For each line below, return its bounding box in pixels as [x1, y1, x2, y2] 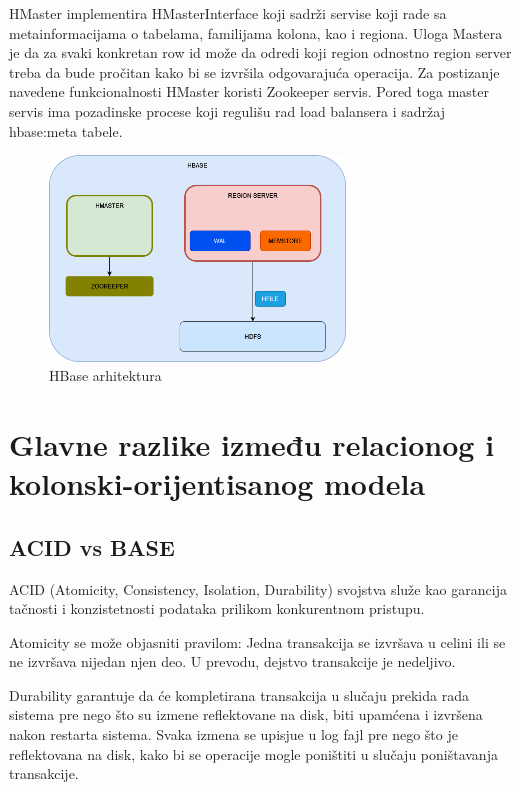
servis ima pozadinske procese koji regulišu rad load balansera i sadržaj [9, 100, 445, 121]
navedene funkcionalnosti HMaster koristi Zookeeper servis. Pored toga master [9, 81, 489, 102]
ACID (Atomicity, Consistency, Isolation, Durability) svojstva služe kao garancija [9, 578, 507, 599]
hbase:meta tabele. [9, 120, 123, 141]
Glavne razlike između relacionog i [9, 423, 495, 464]
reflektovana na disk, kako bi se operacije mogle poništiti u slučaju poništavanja [9, 743, 498, 764]
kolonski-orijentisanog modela [9, 463, 426, 504]
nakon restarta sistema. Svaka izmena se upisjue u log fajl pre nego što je [9, 724, 458, 745]
